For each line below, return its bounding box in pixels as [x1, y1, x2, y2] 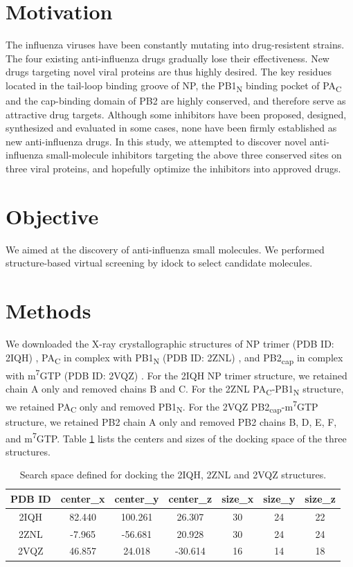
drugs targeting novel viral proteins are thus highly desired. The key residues [6, 64, 332, 79]
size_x [221, 491, 254, 505]
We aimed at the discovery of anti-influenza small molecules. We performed [6, 242, 325, 256]
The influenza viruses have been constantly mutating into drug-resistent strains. [6, 37, 345, 52]
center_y [114, 491, 159, 505]
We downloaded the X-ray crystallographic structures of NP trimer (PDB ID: [6, 336, 334, 351]
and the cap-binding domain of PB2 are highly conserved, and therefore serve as [6, 93, 346, 108]
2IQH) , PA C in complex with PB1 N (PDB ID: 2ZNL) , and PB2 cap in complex [6, 350, 343, 366]
